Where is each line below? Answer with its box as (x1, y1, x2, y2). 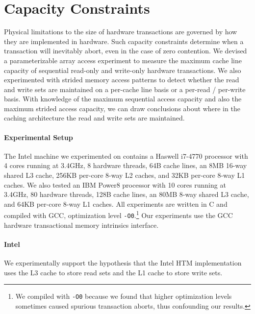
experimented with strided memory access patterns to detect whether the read (4, 74, 239, 85)
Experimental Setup (4, 132, 73, 142)
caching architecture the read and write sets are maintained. (4, 113, 185, 123)
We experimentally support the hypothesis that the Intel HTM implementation (4, 258, 242, 268)
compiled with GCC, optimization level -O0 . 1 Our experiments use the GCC (4, 209, 233, 220)
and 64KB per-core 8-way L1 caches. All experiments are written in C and (4, 198, 228, 209)
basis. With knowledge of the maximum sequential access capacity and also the (4, 94, 242, 104)
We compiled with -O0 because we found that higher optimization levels (15, 291, 232, 301)
